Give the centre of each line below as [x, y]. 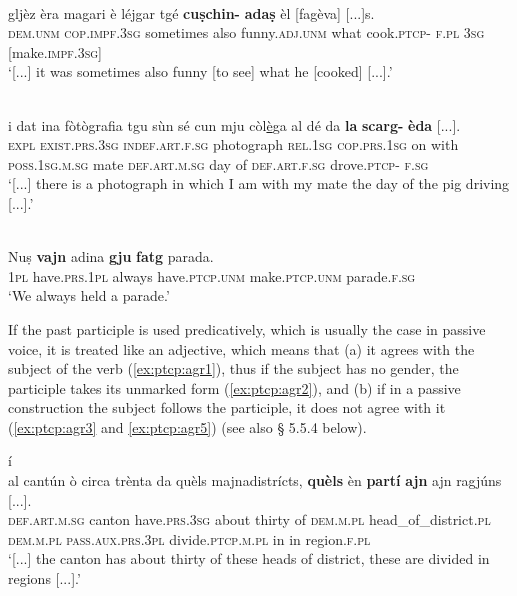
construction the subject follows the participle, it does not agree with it [227, 407]
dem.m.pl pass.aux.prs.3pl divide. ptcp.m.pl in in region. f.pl [189, 538]
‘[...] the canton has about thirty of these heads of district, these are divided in [249, 558]
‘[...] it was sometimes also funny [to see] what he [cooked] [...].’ [200, 71]
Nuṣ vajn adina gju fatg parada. [111, 256]
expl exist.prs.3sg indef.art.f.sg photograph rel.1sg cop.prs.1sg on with [233, 144]
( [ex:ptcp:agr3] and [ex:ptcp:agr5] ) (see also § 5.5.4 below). [187, 426]
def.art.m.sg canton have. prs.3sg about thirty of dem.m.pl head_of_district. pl [249, 519]
